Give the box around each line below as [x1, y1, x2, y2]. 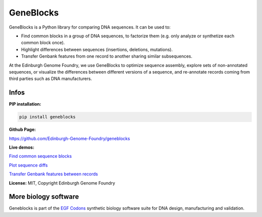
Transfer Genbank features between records [9, 171, 98, 177]
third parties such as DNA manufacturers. [9, 76, 92, 82]
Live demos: [9, 144, 34, 150]
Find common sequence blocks [9, 153, 72, 159]
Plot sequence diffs [9, 162, 48, 168]
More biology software [9, 193, 80, 201]
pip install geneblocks [19, 114, 76, 120]
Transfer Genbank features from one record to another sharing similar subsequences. [21, 53, 193, 59]
